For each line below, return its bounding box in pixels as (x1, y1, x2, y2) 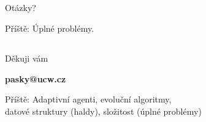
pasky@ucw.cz (5, 72, 66, 85)
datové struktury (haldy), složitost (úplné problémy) (5, 104, 202, 117)
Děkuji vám (5, 51, 48, 64)
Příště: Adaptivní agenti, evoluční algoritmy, (5, 93, 172, 106)
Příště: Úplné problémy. (5, 21, 94, 34)
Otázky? (5, 1, 36, 14)
